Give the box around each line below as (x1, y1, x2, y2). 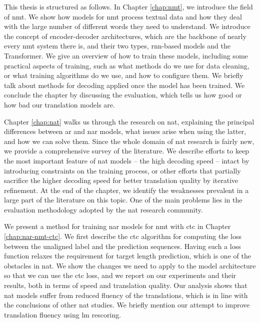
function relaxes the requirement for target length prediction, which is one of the (4, 250, 251, 261)
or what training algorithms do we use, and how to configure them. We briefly (4, 70, 243, 80)
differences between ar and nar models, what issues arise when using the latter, (4, 126, 246, 136)
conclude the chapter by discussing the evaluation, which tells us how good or (4, 89, 242, 100)
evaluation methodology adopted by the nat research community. (4, 204, 203, 214)
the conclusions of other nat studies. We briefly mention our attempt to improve (4, 299, 250, 310)
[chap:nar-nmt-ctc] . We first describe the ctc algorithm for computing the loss (4, 231, 241, 241)
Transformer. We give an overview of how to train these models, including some (4, 50, 248, 60)
